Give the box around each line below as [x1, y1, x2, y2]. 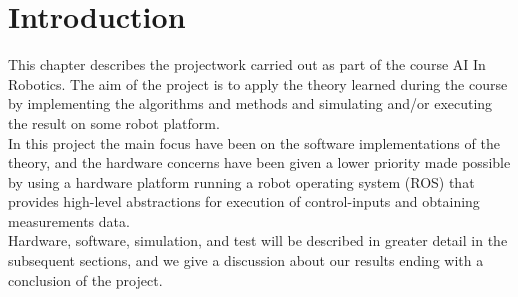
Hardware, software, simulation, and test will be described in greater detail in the [8, 230, 508, 251]
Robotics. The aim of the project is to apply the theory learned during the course [8, 73, 508, 94]
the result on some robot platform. [8, 112, 220, 133]
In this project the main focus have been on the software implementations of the [8, 132, 500, 153]
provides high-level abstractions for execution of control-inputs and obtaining [8, 191, 480, 212]
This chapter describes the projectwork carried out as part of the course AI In [8, 54, 486, 75]
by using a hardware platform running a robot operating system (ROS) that [8, 171, 475, 192]
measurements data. [8, 210, 130, 231]
